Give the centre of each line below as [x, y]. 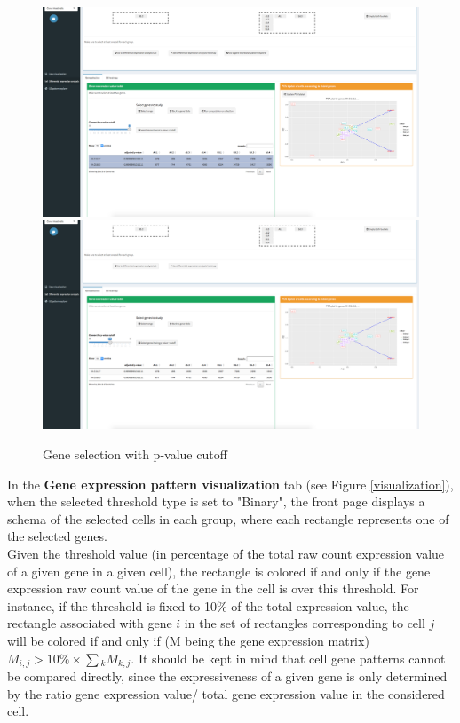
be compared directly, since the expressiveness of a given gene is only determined [227, 675]
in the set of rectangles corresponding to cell [305, 623]
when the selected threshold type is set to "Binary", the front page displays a [216, 501]
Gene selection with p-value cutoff [135, 453]
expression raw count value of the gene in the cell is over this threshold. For [213, 588]
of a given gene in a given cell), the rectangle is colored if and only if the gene [219, 571]
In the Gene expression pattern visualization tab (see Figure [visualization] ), [230, 484]
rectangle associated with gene [90, 623]
